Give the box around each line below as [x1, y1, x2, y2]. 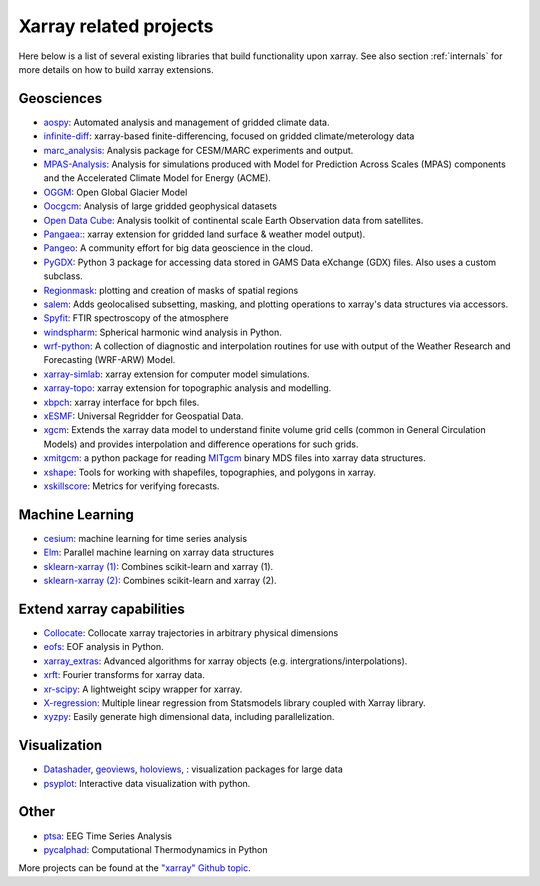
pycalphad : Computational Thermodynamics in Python [43, 843, 269, 855]
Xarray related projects [18, 15, 214, 37]
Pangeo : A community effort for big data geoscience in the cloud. [43, 242, 314, 254]
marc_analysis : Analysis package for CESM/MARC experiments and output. [43, 144, 354, 156]
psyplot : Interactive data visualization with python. [43, 777, 251, 789]
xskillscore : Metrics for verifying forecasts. [43, 480, 220, 492]
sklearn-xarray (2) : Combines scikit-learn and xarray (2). [43, 575, 277, 587]
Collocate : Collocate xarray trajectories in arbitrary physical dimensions [43, 626, 339, 639]
